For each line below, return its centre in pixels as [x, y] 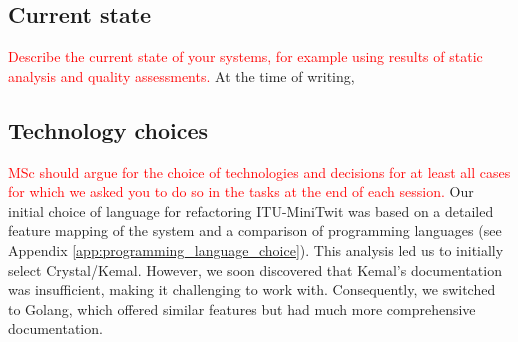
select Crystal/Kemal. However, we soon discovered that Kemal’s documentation [255, 269]
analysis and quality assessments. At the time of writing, [181, 75]
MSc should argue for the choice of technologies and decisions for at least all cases [259, 171]
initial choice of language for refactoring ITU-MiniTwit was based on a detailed [251, 210]
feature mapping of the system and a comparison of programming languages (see [255, 230]
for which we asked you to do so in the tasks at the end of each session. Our [241, 191]
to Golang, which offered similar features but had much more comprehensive [242, 308]
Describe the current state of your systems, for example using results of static [245, 56]
